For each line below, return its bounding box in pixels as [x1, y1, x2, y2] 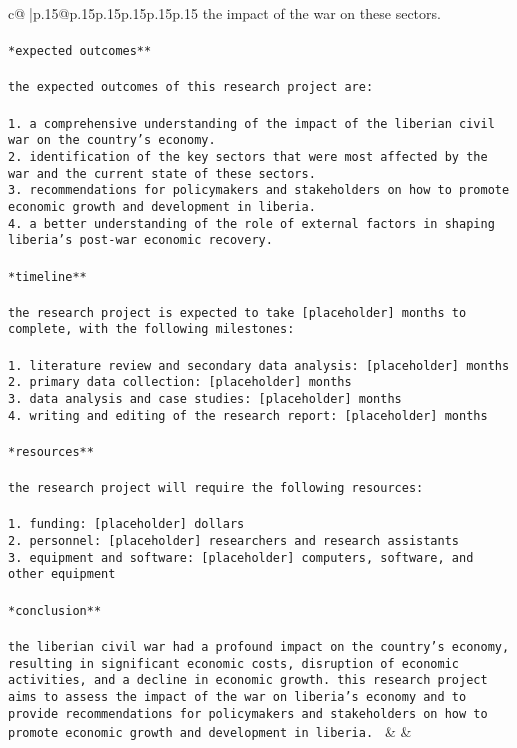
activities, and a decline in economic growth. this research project [8, 673, 488, 688]
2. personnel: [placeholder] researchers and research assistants [8, 534, 460, 549]
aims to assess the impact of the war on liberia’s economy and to [8, 689, 467, 704]
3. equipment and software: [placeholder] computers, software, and [8, 550, 474, 565]
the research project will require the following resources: [8, 481, 424, 496]
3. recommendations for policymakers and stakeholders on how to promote [8, 183, 510, 198]
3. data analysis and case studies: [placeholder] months [8, 392, 402, 406]
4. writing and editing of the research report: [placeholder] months [8, 408, 488, 423]
